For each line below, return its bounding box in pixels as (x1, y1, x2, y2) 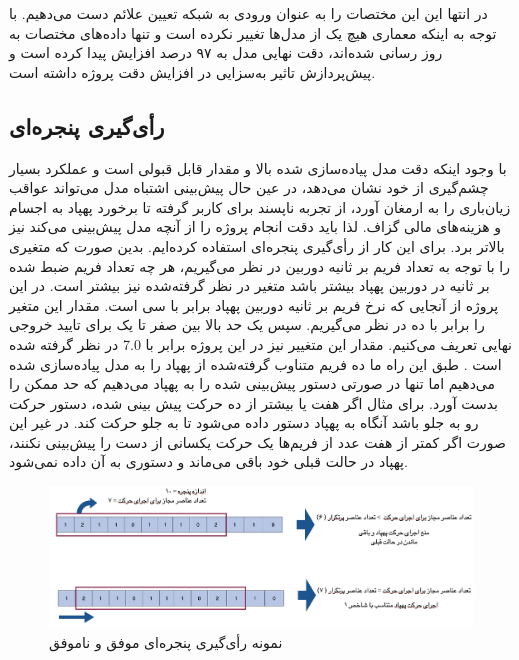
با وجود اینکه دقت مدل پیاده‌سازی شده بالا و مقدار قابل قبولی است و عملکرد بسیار (9, 157, 507, 178)
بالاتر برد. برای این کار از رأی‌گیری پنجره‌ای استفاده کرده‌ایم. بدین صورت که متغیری (9, 235, 505, 256)
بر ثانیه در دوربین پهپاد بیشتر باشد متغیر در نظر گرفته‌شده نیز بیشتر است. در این (9, 275, 490, 296)
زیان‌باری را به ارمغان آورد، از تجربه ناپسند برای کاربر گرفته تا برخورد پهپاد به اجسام (9, 196, 511, 217)
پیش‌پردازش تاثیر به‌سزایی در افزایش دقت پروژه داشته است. (9, 61, 376, 82)
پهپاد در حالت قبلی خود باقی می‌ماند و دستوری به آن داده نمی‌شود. (9, 451, 408, 472)
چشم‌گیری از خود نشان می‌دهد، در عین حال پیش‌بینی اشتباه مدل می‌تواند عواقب (9, 177, 489, 198)
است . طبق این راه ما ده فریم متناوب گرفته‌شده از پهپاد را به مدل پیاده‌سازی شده (9, 353, 502, 374)
